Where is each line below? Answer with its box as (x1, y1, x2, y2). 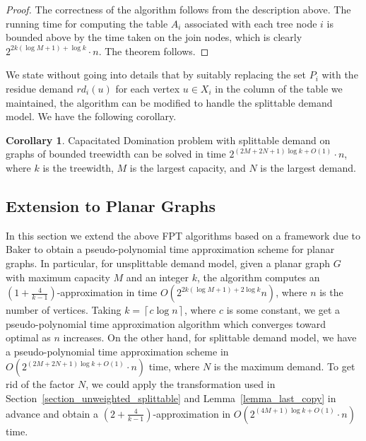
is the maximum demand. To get (213, 359, 355, 374)
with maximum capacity (6, 269, 110, 284)
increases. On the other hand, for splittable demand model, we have (63, 330, 357, 345)
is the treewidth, (42, 160, 114, 175)
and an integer (126, 269, 189, 284)
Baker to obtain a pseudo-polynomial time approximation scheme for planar (6, 242, 335, 257)
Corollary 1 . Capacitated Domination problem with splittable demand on (6, 132, 331, 147)
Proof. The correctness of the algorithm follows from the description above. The (6, 2, 351, 16)
